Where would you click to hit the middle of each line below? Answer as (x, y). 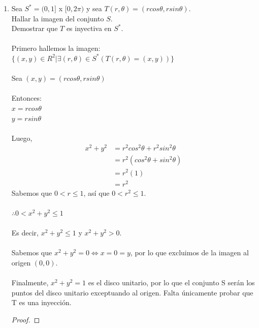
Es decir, (25, 233)
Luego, (22, 138)
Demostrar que (35, 28)
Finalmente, (30, 282)
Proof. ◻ (26, 319)
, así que (96, 192)
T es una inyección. (41, 302)
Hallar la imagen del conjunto (58, 18)
